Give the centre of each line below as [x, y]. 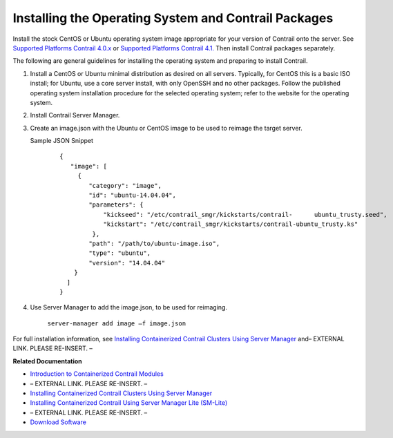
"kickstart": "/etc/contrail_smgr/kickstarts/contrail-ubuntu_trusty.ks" [231, 224]
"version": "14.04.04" [127, 263]
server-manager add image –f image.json [117, 323]
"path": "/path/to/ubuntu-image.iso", [154, 243]
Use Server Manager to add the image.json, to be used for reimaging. [129, 307]
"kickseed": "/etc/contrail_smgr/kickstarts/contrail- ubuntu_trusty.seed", [245, 215]
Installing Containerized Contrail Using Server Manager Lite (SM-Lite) [129, 403]
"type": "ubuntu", [120, 253]
